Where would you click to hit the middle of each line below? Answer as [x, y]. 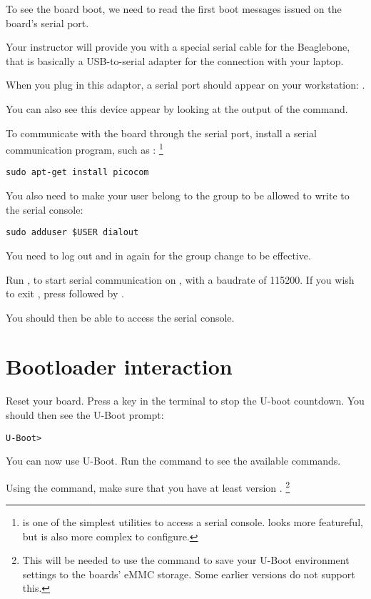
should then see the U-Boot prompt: [85, 415]
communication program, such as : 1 [85, 148]
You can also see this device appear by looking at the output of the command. [177, 108]
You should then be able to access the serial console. [120, 317]
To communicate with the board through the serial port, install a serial [162, 133]
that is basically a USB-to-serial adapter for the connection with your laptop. [175, 60]
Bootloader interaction [119, 366]
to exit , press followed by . [65, 293]
